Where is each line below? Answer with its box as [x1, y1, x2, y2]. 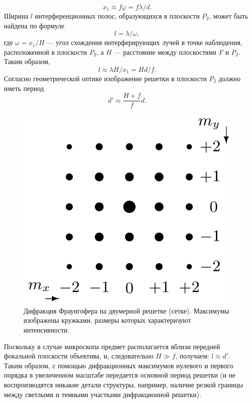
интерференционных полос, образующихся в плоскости [35, 11, 200, 21]
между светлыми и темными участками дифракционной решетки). [4, 389, 202, 399]
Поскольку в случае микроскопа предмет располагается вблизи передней [4, 341, 220, 351]
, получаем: [175, 351, 209, 361]
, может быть [209, 11, 248, 21]
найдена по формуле [4, 20, 65, 30]
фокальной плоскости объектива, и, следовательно [4, 351, 154, 361]
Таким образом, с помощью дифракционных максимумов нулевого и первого [4, 360, 233, 370]
